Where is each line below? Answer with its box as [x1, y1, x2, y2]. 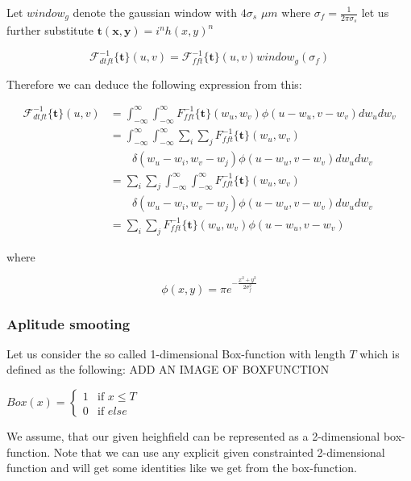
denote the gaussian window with [73, 4, 238, 20]
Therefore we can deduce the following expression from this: [6, 75, 302, 92]
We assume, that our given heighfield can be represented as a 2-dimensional [6, 428, 380, 445]
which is [359, 345, 400, 362]
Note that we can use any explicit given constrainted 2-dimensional [53, 443, 385, 460]
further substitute [6, 22, 93, 39]
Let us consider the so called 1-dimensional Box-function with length [6, 345, 346, 362]
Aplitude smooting [6, 313, 131, 333]
